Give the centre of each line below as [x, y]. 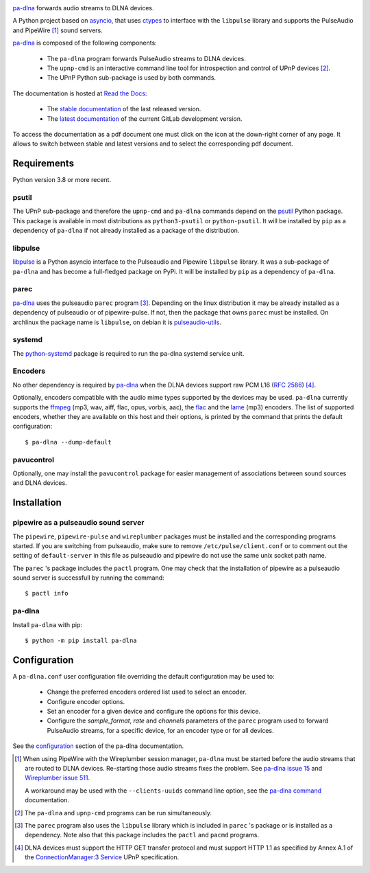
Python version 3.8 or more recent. [62, 180]
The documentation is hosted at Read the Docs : [80, 93]
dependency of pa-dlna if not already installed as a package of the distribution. [126, 231]
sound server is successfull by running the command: [88, 578]
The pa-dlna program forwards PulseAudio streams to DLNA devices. [147, 58]
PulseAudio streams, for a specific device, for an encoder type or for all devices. [160, 730]
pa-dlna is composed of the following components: [85, 43]
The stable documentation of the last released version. [124, 109]
